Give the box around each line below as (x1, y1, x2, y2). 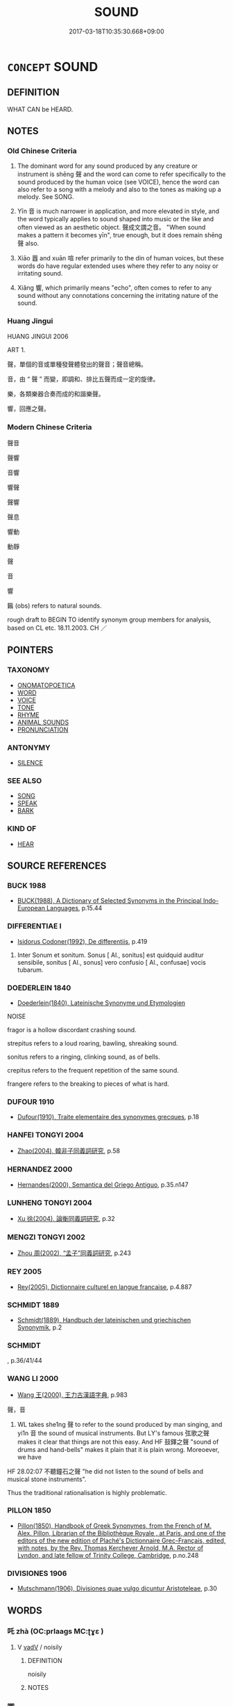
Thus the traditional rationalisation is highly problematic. (7, 1488, 168, 1496)
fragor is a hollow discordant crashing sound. (7, 1025, 137, 1034)
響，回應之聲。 (7, 404, 50, 413)
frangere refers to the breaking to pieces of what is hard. (7, 1080, 170, 1088)
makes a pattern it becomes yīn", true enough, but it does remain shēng (17, 231, 223, 239)
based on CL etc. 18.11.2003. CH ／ (7, 624, 107, 632)
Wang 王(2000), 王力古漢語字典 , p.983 (17, 1390, 128, 1399)
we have (17, 1453, 42, 1461)
